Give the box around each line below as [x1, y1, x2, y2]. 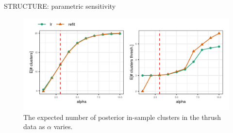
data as [23, 121, 45, 132]
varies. [53, 121, 73, 132]
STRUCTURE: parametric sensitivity [4, 1, 116, 11]
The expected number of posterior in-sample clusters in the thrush [23, 112, 221, 122]
